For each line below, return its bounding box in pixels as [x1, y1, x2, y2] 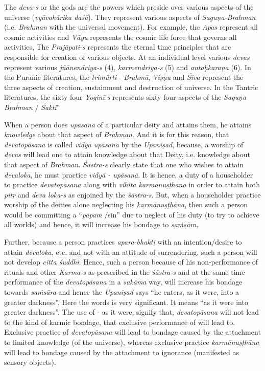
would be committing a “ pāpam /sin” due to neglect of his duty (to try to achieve [4, 209, 259, 220]
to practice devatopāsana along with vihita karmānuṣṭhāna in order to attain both [4, 179, 260, 190]
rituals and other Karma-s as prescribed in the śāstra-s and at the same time [4, 266, 245, 277]
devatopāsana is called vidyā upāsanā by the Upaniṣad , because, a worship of [4, 139, 244, 149]
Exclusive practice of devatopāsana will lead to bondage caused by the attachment [4, 326, 261, 337]
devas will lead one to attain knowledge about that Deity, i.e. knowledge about [4, 149, 250, 160]
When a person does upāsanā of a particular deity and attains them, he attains [4, 119, 252, 129]
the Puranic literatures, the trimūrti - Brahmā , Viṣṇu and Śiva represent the [4, 72, 244, 82]
